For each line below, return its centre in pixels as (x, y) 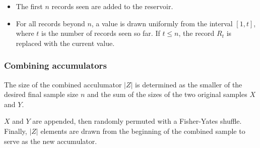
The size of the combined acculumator (63, 84)
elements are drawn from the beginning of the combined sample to (143, 131)
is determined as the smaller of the (189, 84)
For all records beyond (50, 23)
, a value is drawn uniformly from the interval (162, 23)
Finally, (16, 131)
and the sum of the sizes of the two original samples (167, 94)
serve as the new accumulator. (51, 141)
